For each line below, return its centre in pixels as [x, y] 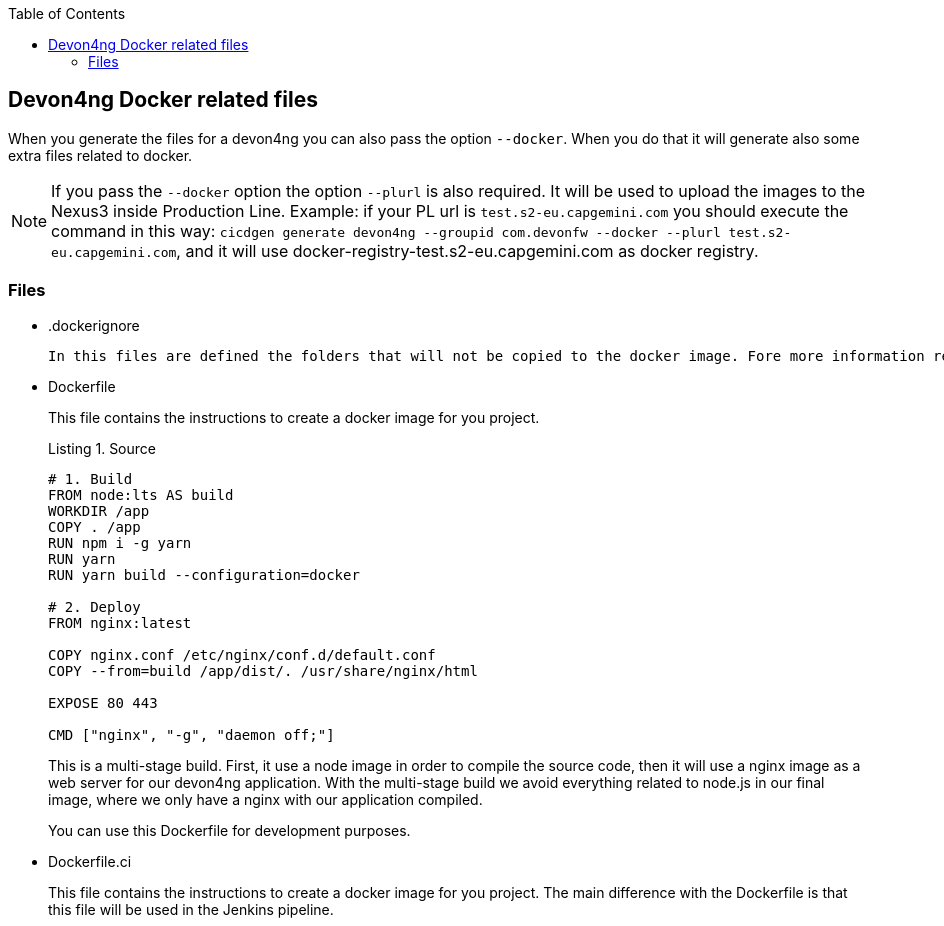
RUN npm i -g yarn [120, 542]
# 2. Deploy [94, 606]
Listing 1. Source [102, 448]
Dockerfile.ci [90, 861]
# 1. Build [90, 478]
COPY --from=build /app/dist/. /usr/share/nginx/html [263, 670]
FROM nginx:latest [120, 622]
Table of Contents [67, 13]
